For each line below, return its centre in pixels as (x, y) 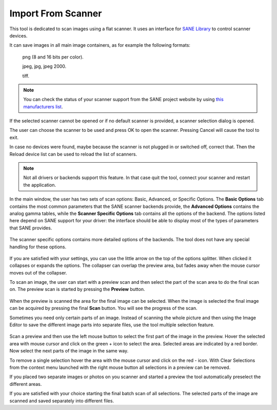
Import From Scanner (56, 13)
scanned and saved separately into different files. (62, 401)
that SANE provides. (31, 228)
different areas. (26, 384)
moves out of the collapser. (38, 272)
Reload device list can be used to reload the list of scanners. (73, 154)
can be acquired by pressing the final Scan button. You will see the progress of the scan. (103, 308)
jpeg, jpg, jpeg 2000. (44, 66)
